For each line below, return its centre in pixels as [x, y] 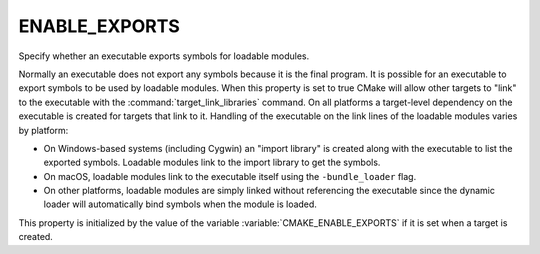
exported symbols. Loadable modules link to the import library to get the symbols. [212, 162]
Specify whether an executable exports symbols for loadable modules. [164, 56]
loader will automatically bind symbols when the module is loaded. [180, 204]
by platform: [43, 130]
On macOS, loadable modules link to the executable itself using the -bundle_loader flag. [230, 176]
